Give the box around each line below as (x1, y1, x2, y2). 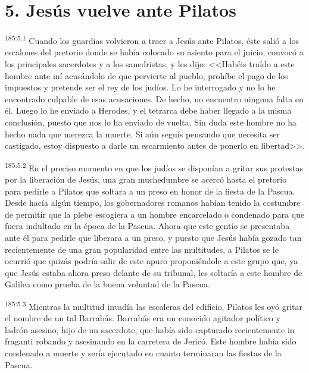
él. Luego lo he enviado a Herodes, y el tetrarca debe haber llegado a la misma (5, 104, 292, 117)
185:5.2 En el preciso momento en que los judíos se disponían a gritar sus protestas (5, 159, 303, 174)
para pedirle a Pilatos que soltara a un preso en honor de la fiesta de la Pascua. (5, 184, 295, 197)
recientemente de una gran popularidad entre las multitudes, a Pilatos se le (5, 243, 279, 255)
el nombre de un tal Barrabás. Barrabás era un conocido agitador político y (5, 312, 280, 324)
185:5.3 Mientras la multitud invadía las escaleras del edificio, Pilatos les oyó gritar (5, 298, 302, 312)
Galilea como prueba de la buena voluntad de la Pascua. (5, 278, 210, 290)
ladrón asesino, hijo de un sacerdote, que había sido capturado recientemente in (5, 323, 295, 336)
